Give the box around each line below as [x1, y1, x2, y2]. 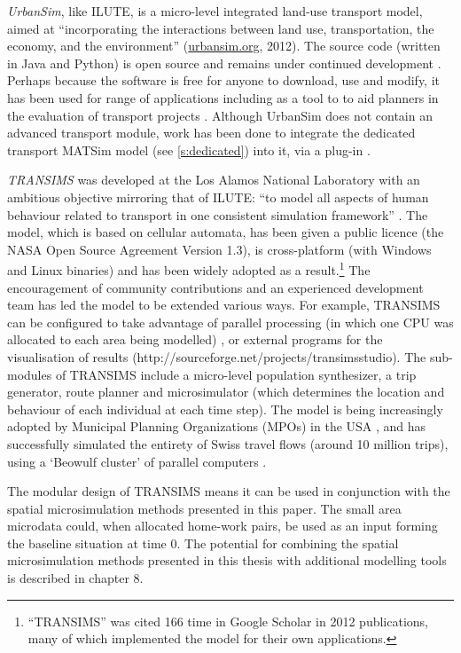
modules [7, 365, 52, 383]
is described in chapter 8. [7, 569, 144, 587]
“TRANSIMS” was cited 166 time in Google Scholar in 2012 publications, [27, 611, 429, 630]
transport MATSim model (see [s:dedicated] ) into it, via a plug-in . [7, 140, 371, 159]
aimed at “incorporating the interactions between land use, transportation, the [7, 19, 434, 37]
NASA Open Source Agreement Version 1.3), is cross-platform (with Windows [7, 240, 432, 258]
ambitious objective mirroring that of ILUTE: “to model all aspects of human [7, 187, 429, 206]
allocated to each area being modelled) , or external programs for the [7, 330, 383, 349]
